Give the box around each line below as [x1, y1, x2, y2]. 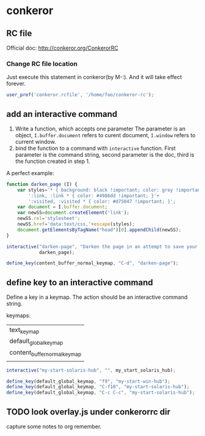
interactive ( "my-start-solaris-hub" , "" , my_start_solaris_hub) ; [6, 367, 176, 374]
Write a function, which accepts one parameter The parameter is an [15, 125, 186, 132]
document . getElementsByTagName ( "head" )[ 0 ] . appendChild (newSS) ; [17, 227, 182, 233]
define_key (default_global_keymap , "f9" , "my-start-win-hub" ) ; [6, 378, 171, 385]
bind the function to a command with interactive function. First [15, 145, 176, 152]
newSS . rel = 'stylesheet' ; [17, 216, 81, 222]
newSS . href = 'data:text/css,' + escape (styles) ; [17, 221, 135, 227]
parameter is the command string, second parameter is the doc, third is [15, 151, 195, 158]
